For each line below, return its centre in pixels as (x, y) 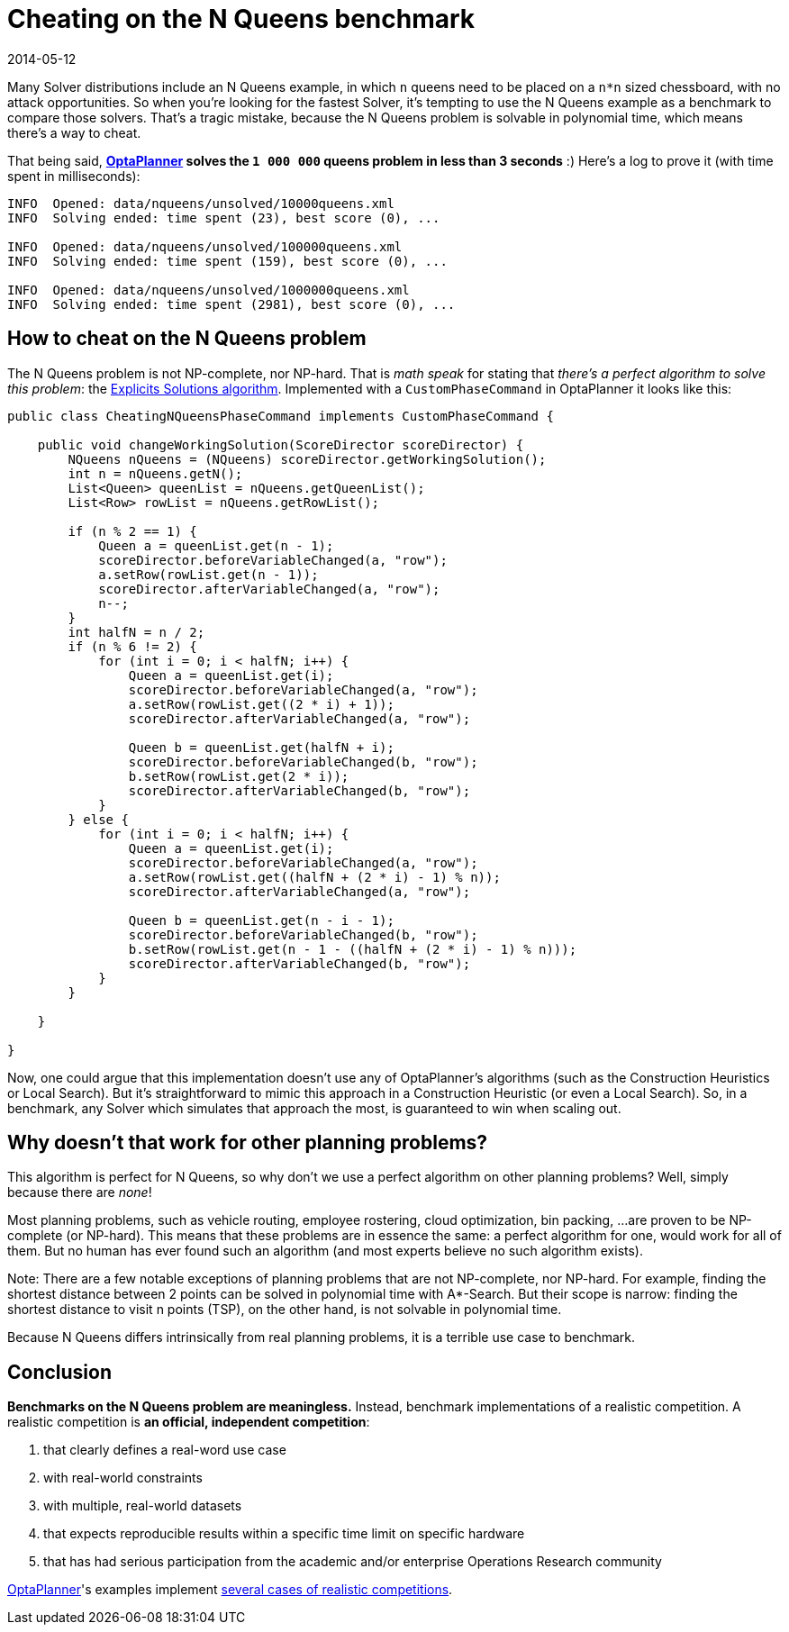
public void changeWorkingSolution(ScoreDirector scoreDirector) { (281, 444)
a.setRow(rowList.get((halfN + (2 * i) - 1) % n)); (314, 877)
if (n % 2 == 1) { (132, 531)
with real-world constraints (123, 1478)
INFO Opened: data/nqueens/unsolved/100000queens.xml (205, 246)
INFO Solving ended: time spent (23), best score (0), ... (224, 218)
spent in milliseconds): (74, 176)
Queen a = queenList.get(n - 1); (216, 545)
